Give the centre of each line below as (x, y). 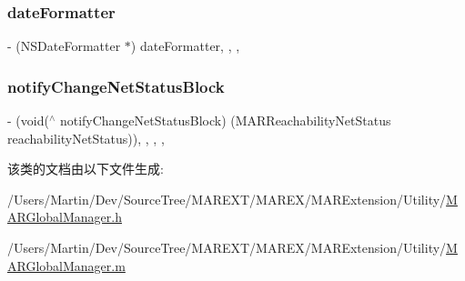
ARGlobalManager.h (65, 217)
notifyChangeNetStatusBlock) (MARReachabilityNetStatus (225, 120)
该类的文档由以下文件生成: (86, 169)
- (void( (28, 120)
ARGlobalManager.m (66, 265)
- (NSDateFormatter (64, 46)
